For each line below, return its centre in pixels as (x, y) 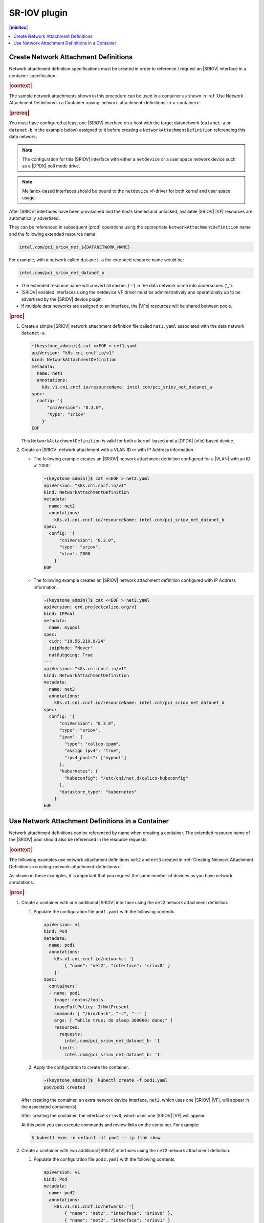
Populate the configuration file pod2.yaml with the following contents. (105, 1159)
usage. (29, 198)
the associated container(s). (50, 1107)
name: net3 (62, 689)
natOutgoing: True (71, 655)
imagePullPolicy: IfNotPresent (91, 1007)
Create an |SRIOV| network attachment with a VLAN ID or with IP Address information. (108, 450)
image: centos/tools (79, 1000)
